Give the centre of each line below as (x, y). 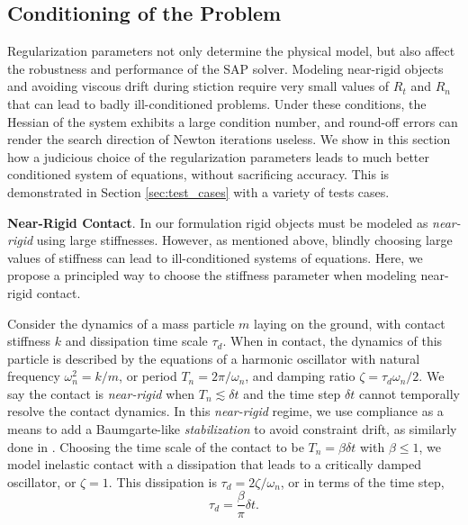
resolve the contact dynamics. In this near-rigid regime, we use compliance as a (225, 411)
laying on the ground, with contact (349, 323)
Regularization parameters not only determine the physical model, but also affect (231, 51)
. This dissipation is (162, 481)
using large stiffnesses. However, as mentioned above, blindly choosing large (244, 240)
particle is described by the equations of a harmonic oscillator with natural (214, 358)
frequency (34, 376)
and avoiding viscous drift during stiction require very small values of (198, 86)
